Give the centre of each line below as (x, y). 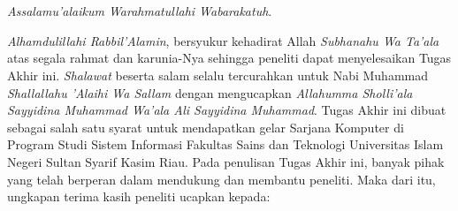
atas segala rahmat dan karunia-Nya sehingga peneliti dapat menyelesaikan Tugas (229, 58)
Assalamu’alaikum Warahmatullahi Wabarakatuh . (140, 11)
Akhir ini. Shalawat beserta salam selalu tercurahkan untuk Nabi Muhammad (218, 75)
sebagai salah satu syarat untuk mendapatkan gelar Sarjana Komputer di (206, 127)
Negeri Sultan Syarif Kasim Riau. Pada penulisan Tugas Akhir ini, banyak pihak (226, 161)
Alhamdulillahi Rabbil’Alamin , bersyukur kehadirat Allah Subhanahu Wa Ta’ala (223, 40)
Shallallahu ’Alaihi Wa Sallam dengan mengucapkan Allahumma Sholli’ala (210, 92)
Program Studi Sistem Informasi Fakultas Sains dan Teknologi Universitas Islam (225, 144)
